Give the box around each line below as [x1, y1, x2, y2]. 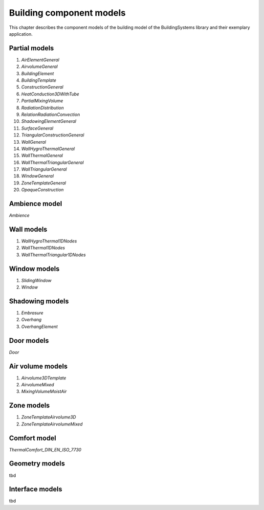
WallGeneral [21, 139, 46, 145]
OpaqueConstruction [21, 187, 64, 193]
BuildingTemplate [21, 77, 56, 83]
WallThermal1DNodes [21, 245, 66, 251]
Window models [9, 265, 60, 273]
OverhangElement [21, 323, 58, 330]
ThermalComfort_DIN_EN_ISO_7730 [9, 446, 82, 452]
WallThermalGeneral [21, 153, 63, 158]
